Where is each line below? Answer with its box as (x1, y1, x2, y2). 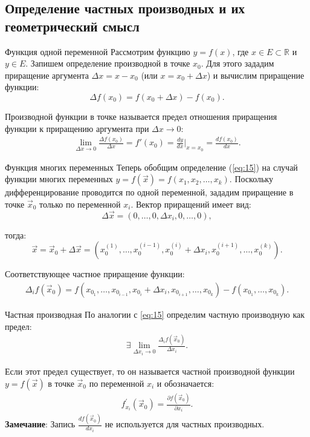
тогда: (5, 228, 27, 241)
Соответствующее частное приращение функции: (5, 268, 185, 280)
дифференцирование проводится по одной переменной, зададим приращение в (5, 186, 294, 199)
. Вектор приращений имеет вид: (131, 197, 251, 210)
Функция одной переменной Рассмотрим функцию (5, 45, 190, 57)
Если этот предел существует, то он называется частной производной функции (5, 365, 295, 378)
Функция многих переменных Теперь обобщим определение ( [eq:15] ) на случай (5, 160, 298, 173)
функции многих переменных (5, 172, 113, 185)
